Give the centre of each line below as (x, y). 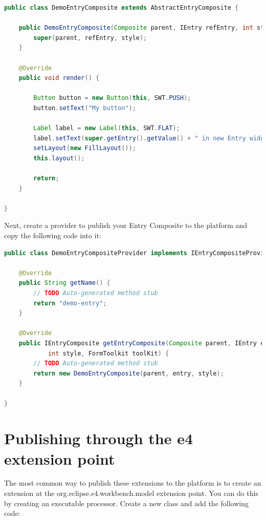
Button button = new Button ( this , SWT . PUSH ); (112, 98)
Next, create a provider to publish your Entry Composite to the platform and (126, 225)
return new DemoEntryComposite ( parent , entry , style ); (129, 373)
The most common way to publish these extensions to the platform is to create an (133, 483)
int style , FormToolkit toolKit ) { (108, 353)
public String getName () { (64, 283)
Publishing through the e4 (99, 438)
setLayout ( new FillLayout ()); (85, 148)
